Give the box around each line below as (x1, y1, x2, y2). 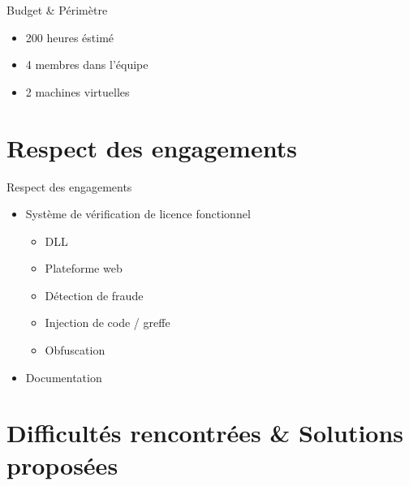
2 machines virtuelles (25, 83, 130, 100)
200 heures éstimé (25, 28, 114, 45)
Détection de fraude (45, 286, 144, 303)
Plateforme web (45, 260, 123, 277)
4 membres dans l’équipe (25, 56, 149, 73)
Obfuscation (45, 342, 105, 359)
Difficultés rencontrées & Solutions (6, 416, 404, 449)
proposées (6, 448, 118, 481)
